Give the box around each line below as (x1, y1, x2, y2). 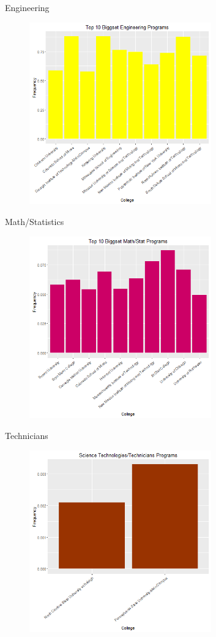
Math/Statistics (5, 215, 64, 227)
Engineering (5, 1, 50, 13)
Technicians (5, 429, 48, 441)
